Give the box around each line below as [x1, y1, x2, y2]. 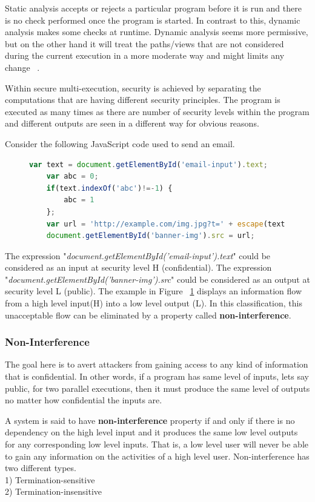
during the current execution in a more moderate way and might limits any [5, 49, 285, 62]
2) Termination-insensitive [5, 485, 102, 498]
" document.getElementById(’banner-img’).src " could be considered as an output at [5, 272, 310, 285]
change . [5, 61, 40, 73]
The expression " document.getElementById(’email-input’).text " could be [5, 249, 271, 262]
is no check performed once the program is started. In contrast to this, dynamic [5, 13, 300, 26]
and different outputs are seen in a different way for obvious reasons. [5, 117, 259, 130]
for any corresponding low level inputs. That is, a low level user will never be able [5, 438, 308, 451]
